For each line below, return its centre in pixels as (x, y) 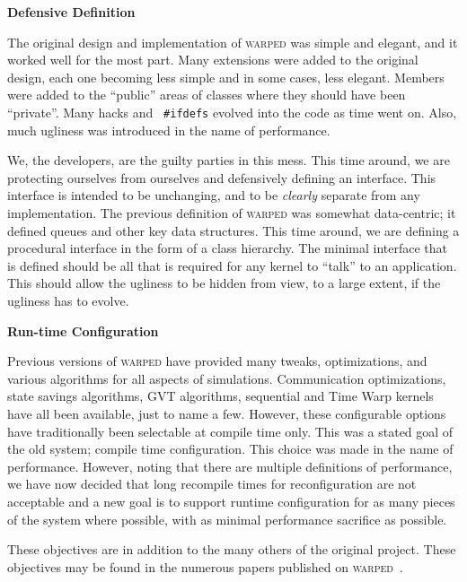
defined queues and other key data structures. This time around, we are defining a (233, 230)
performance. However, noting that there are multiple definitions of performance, (230, 466)
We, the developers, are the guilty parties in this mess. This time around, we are (229, 160)
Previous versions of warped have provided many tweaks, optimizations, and (217, 361)
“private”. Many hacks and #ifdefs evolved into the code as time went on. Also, (232, 112)
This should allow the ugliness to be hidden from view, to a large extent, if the (224, 283)
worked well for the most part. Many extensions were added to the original (213, 60)
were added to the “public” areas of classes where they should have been (207, 95)
